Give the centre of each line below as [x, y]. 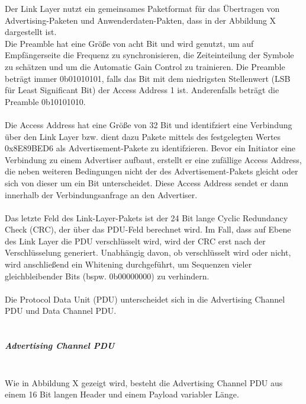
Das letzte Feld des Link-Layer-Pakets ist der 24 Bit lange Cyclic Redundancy [146, 217]
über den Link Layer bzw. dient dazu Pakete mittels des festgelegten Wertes [143, 136]
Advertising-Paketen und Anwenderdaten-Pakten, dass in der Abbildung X [141, 20]
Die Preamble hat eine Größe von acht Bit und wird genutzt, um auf [129, 43]
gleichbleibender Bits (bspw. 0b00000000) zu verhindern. [107, 276]
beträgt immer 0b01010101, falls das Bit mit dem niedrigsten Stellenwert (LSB [148, 78]
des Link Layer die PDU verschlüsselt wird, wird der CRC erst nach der [135, 241]
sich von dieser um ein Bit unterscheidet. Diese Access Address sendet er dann [147, 182]
